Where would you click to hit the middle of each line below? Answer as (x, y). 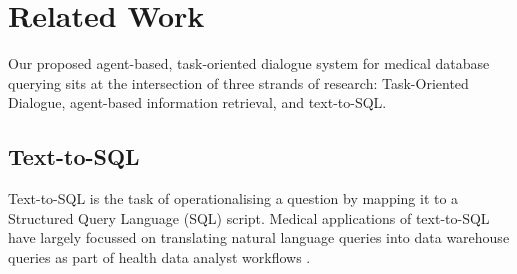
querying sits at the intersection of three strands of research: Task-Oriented (238, 82)
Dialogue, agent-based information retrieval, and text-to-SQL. (197, 102)
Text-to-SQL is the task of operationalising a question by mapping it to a (233, 198)
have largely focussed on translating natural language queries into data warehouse (259, 237)
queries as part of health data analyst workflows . (159, 256)
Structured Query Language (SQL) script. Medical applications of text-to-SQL (249, 217)
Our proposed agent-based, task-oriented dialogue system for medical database (249, 63)
